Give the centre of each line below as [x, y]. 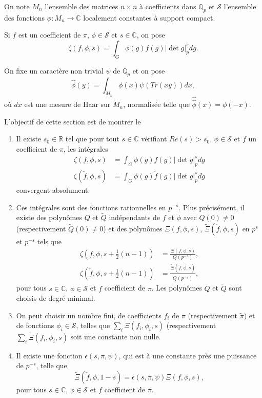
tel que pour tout [92, 139]
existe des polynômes [49, 217]
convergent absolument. [53, 189]
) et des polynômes [133, 228]
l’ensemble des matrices [82, 6]
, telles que [93, 325]
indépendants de [135, 217]
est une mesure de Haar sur [67, 104]
